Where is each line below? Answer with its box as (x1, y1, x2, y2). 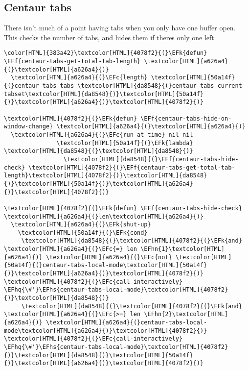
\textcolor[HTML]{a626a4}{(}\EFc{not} (45, 253, 172, 261)
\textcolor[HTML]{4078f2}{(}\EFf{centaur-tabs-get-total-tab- (28, 164, 235, 171)
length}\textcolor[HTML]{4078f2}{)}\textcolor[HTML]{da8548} (4, 172, 207, 179)
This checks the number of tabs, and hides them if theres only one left (4, 32, 214, 42)
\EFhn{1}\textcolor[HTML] (140, 246, 225, 253)
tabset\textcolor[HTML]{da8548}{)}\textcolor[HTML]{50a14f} (4, 90, 204, 98)
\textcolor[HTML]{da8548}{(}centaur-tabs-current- (77, 82, 246, 90)
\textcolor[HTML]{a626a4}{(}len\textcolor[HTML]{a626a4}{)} (4, 213, 204, 220)
